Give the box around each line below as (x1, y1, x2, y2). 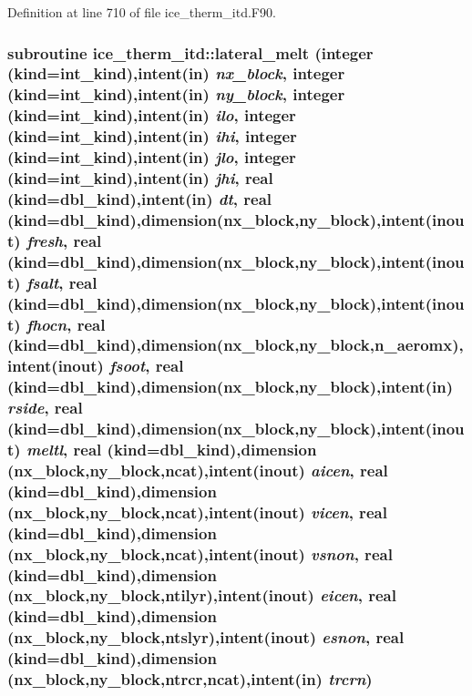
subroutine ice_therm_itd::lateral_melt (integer (7, 41, 374, 64)
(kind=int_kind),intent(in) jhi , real (7, 167, 273, 189)
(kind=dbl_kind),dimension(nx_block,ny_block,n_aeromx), (7, 333, 464, 356)
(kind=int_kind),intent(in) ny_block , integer (7, 83, 345, 106)
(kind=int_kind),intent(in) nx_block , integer (7, 62, 345, 85)
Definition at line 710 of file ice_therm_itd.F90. (7, 3, 276, 21)
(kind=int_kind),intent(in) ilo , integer (7, 104, 296, 127)
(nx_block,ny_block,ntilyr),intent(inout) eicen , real (7, 584, 396, 607)
